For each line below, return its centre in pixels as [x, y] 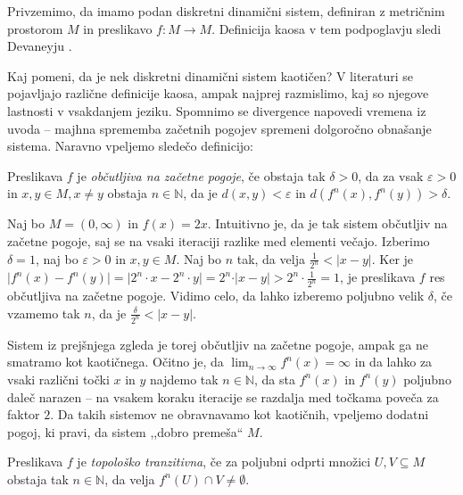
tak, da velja [271, 258]
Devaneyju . [40, 46]
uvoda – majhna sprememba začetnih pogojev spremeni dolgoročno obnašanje [219, 128]
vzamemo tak [44, 313]
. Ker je [393, 258]
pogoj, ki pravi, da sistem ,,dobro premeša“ [125, 431]
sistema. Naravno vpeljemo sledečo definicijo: [130, 146]
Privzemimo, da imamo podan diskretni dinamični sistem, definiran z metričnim [226, 11]
